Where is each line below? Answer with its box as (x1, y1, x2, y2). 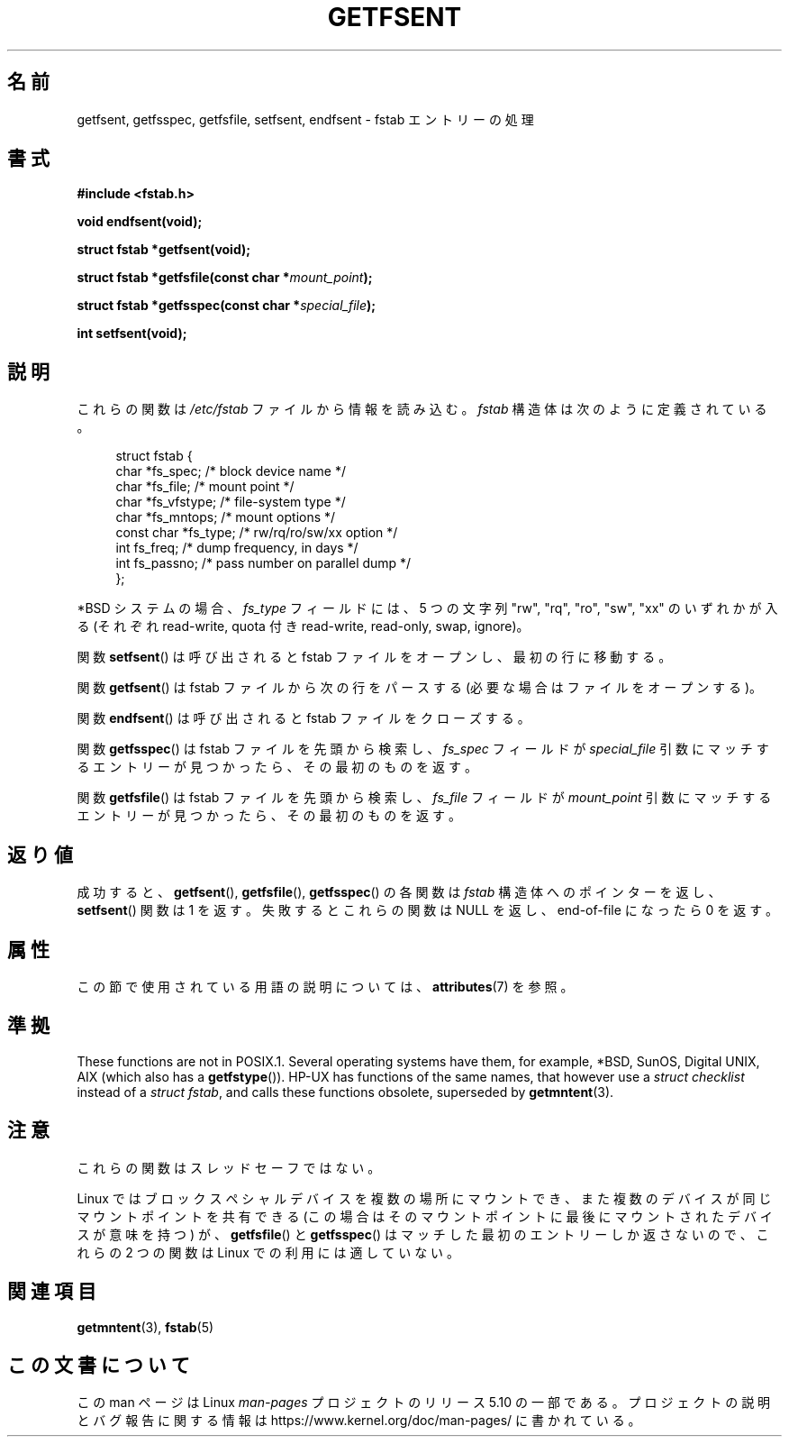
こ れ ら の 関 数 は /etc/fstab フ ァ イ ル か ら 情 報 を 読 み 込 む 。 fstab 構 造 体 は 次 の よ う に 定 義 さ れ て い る (77, 401, 767, 417)
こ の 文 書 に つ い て (7, 1353, 190, 1376)
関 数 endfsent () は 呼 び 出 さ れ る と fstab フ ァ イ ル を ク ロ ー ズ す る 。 (77, 710, 531, 727)
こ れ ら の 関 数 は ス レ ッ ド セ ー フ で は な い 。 (77, 1159, 381, 1175)
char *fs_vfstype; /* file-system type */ (115, 494, 346, 510)
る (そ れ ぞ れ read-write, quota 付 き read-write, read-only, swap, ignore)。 (77, 618, 530, 635)
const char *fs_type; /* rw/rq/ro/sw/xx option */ (115, 525, 398, 541)
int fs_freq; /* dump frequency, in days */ (115, 540, 358, 556)
